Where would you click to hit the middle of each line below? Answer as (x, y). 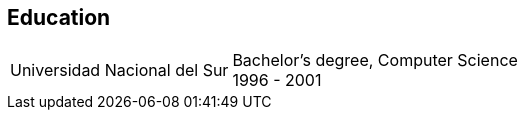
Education (59, 17)
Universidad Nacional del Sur (119, 70)
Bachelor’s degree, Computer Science (375, 60)
